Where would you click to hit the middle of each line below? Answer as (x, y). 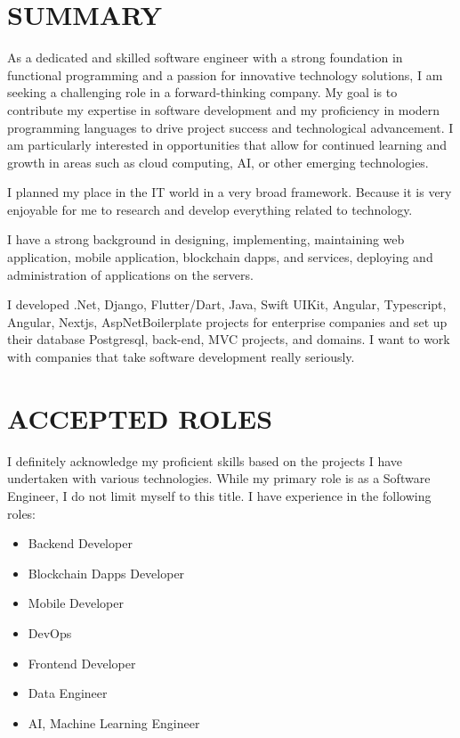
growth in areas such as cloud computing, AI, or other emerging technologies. (218, 162)
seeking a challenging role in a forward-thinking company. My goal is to (202, 92)
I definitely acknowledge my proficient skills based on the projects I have (205, 460)
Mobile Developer (76, 603)
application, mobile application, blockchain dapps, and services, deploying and (220, 257)
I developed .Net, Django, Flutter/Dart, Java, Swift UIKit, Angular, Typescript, (227, 304)
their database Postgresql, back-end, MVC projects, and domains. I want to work (229, 339)
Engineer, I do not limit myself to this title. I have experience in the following (219, 495)
